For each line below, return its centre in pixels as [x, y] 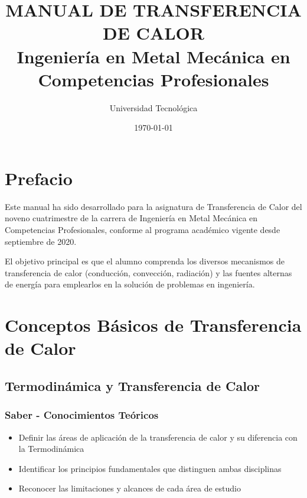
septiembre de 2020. [41, 241]
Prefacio [39, 178]
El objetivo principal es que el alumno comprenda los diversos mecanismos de [145, 261]
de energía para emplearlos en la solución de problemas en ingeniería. [130, 284]
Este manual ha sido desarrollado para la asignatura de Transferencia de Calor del [153, 206]
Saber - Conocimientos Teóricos [82, 415]
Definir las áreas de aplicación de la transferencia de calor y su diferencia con [158, 437]
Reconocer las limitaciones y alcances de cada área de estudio [130, 488]
